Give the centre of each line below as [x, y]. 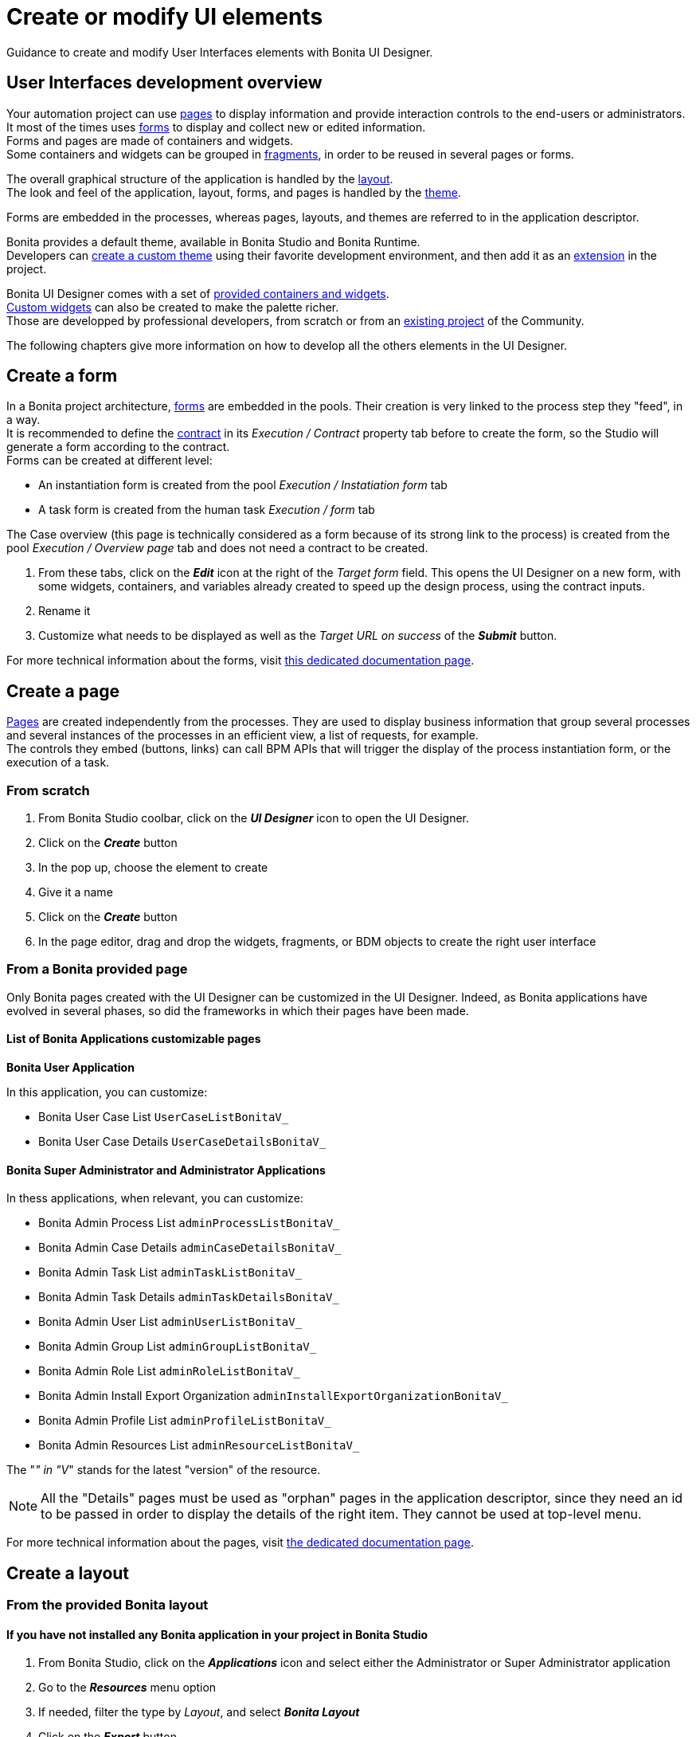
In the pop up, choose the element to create [153, 868]
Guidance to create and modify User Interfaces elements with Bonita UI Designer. [220, 52]
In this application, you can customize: [107, 1092]
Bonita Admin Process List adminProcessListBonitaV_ [189, 1223]
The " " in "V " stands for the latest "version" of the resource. [164, 1470]
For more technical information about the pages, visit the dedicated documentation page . [240, 1543]
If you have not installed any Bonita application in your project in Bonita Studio [217, 1634]
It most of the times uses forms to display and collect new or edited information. [216, 127]
